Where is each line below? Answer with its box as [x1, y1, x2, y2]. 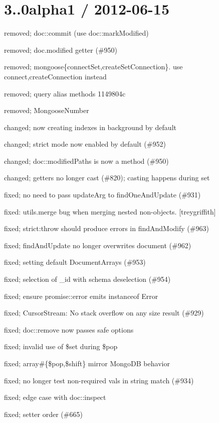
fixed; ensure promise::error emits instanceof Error [4, 290, 158, 301]
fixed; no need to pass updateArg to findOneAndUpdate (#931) [4, 189, 201, 200]
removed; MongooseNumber [4, 105, 89, 116]
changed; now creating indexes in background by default [4, 122, 176, 132]
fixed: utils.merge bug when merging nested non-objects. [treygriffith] [4, 206, 216, 217]
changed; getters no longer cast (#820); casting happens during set [4, 172, 210, 183]
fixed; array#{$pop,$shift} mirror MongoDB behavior [4, 358, 170, 368]
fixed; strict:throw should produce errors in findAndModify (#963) [4, 223, 209, 234]
